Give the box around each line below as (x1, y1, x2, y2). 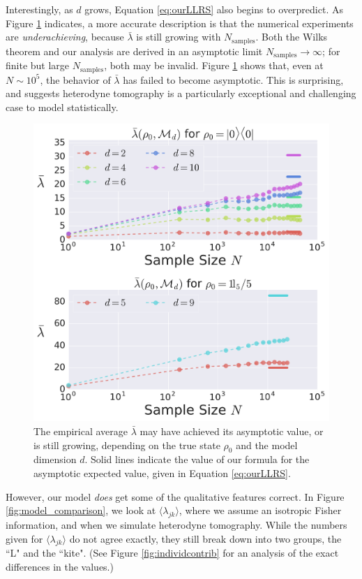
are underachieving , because (6, 29, 124, 44)
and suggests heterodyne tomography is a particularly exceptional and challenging (6, 86, 356, 101)
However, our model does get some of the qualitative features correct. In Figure (6, 489, 345, 504)
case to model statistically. (6, 99, 119, 114)
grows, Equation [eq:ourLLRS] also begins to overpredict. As (84, 2, 343, 16)
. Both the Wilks (255, 29, 328, 44)
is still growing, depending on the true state (33, 437, 220, 452)
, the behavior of (40, 72, 111, 87)
